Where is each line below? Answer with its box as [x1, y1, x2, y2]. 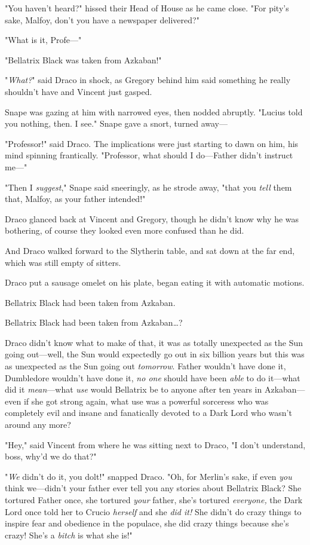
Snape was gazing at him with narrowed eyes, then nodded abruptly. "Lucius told [5, 105, 303, 118]
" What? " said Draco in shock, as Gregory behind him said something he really [5, 74, 291, 86]
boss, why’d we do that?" [5, 450, 97, 463]
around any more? [5, 418, 71, 431]
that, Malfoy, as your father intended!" [5, 192, 146, 205]
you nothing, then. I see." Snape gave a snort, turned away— [5, 117, 228, 130]
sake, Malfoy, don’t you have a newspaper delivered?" [5, 13, 199, 26]
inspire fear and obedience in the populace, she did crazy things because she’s [5, 517, 289, 529]
